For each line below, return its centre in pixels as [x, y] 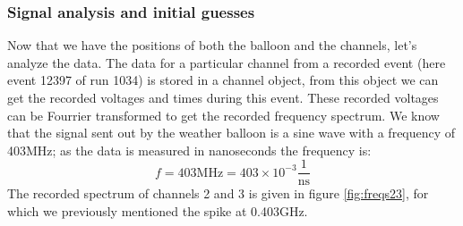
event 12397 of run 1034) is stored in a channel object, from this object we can [223, 80]
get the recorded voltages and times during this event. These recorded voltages [223, 97]
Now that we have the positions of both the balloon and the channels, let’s [212, 45]
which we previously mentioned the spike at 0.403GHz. [158, 211]
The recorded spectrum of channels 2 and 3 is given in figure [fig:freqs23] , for [218, 193]
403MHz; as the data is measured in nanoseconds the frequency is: [189, 150]
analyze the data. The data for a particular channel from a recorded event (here [227, 62]
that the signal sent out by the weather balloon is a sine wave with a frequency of [231, 133]
